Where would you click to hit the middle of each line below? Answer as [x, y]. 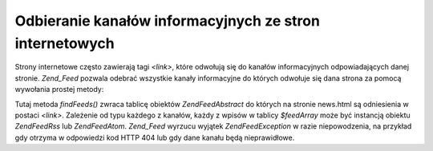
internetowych [65, 43]
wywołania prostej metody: [59, 89]
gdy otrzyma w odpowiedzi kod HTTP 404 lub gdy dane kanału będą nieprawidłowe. [155, 137]
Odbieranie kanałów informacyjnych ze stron [168, 21]
